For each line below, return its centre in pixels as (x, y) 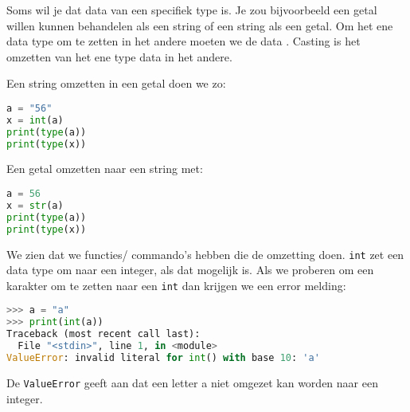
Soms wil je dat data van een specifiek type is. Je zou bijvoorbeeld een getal (192, 10)
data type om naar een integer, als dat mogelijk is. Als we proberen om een (190, 270)
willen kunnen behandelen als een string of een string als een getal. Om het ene (200, 25)
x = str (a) (35, 205)
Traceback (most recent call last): (103, 334)
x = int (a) (35, 120)
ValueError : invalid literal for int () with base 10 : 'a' (163, 357)
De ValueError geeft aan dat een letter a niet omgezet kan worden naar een (192, 382)
